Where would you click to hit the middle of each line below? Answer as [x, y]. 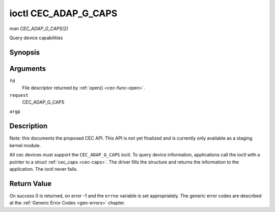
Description [29, 126]
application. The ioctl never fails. [44, 169]
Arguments [28, 69]
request [19, 95]
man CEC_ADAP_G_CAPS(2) [39, 29]
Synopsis [25, 52]
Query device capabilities [36, 38]
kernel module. [25, 145]
